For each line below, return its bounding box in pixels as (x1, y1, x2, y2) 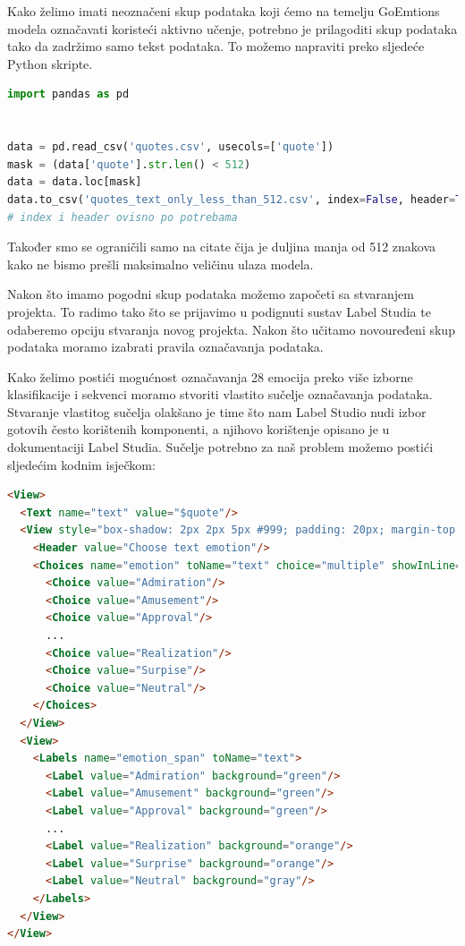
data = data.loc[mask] (7, 175, 142, 189)
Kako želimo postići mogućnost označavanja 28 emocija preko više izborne (7, 367, 413, 386)
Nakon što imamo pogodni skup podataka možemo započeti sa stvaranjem (7, 285, 414, 303)
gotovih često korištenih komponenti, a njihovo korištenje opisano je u (7, 420, 390, 439)
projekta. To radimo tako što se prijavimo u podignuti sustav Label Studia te (7, 302, 431, 320)
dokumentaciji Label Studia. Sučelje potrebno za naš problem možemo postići (7, 438, 434, 456)
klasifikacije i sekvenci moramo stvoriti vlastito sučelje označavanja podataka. (7, 385, 433, 404)
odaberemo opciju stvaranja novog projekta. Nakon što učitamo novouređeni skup (7, 320, 455, 338)
